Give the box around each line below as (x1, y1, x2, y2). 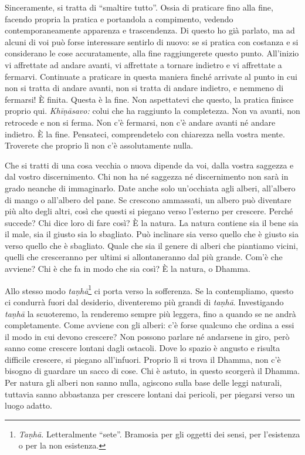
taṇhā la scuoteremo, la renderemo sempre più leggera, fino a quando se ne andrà (5, 307, 296, 319)
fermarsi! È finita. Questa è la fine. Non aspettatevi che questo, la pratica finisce (5, 93, 294, 105)
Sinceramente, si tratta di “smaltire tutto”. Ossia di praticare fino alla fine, (5, 1, 273, 13)
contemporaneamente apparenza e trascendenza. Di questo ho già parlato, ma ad (5, 24, 295, 36)
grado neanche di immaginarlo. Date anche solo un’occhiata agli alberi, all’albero (5, 181, 296, 194)
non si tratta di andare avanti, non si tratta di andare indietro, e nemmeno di (5, 82, 284, 94)
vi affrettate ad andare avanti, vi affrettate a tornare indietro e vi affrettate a (5, 58, 282, 70)
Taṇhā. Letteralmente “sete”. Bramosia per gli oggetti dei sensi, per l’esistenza (18, 427, 300, 440)
